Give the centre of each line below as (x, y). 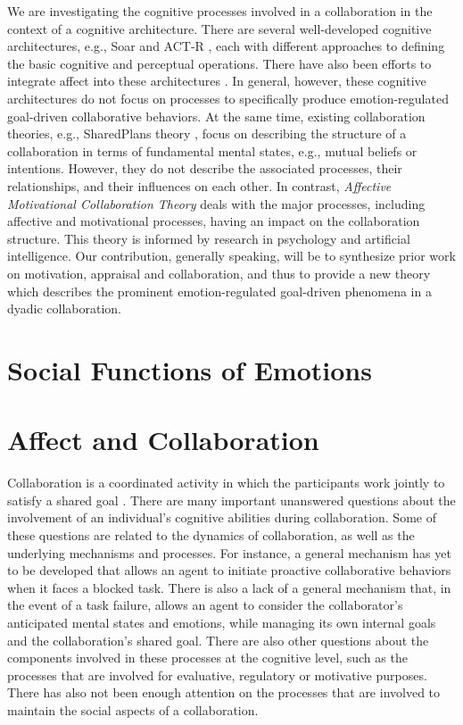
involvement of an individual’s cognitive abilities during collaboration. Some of (222, 517)
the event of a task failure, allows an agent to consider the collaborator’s (205, 605)
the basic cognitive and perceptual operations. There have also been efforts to (219, 63)
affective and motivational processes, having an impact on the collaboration (214, 221)
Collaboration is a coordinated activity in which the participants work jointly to (226, 483)
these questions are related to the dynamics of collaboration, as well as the (211, 534)
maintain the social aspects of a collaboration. (133, 709)
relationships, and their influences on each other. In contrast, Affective (199, 185)
